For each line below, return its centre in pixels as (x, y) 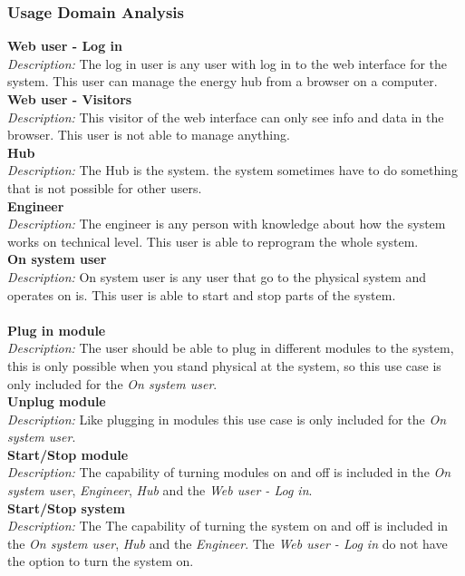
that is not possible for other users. (105, 187)
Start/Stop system (66, 508)
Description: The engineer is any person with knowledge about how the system (227, 224)
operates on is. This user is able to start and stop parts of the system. (202, 294)
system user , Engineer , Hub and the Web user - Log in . (160, 490)
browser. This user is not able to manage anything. (149, 135)
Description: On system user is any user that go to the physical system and (217, 276)
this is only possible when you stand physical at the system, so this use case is (224, 365)
